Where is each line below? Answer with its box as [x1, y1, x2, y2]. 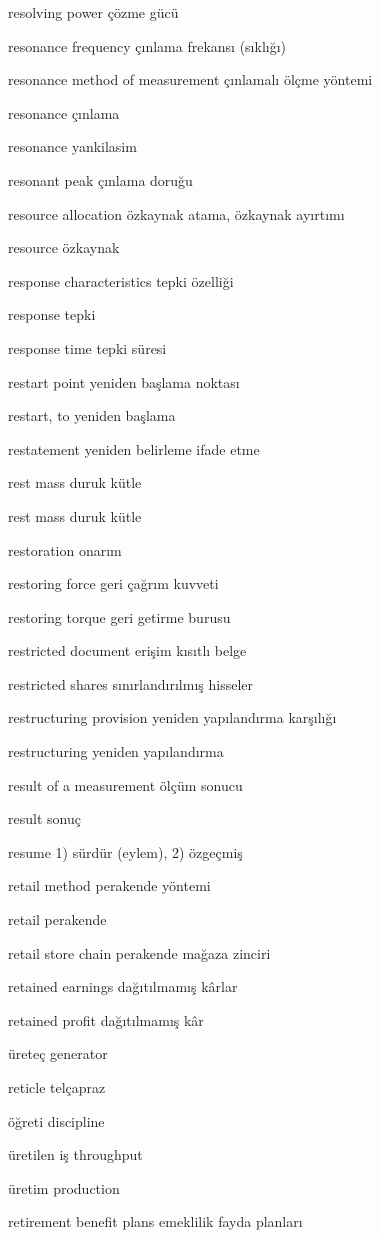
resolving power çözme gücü [8, 2, 179, 22]
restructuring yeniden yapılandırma [8, 741, 224, 762]
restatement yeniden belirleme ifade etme [8, 438, 260, 459]
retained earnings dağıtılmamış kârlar [8, 976, 238, 997]
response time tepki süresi [8, 337, 167, 358]
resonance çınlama [8, 102, 120, 123]
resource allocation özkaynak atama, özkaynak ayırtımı [8, 203, 345, 224]
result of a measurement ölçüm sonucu [8, 774, 243, 795]
